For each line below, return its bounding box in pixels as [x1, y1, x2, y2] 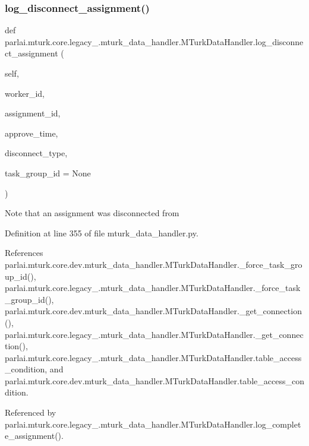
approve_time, [5, 126, 58, 139]
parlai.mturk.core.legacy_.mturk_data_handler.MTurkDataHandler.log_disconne [5, 35, 304, 48]
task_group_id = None [5, 166, 91, 179]
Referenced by [5, 406, 56, 419]
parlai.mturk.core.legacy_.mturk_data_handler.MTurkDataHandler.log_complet [5, 417, 301, 430]
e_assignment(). [5, 429, 64, 442]
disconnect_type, [5, 147, 68, 159]
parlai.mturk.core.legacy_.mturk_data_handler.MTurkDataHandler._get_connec [5, 328, 304, 340]
